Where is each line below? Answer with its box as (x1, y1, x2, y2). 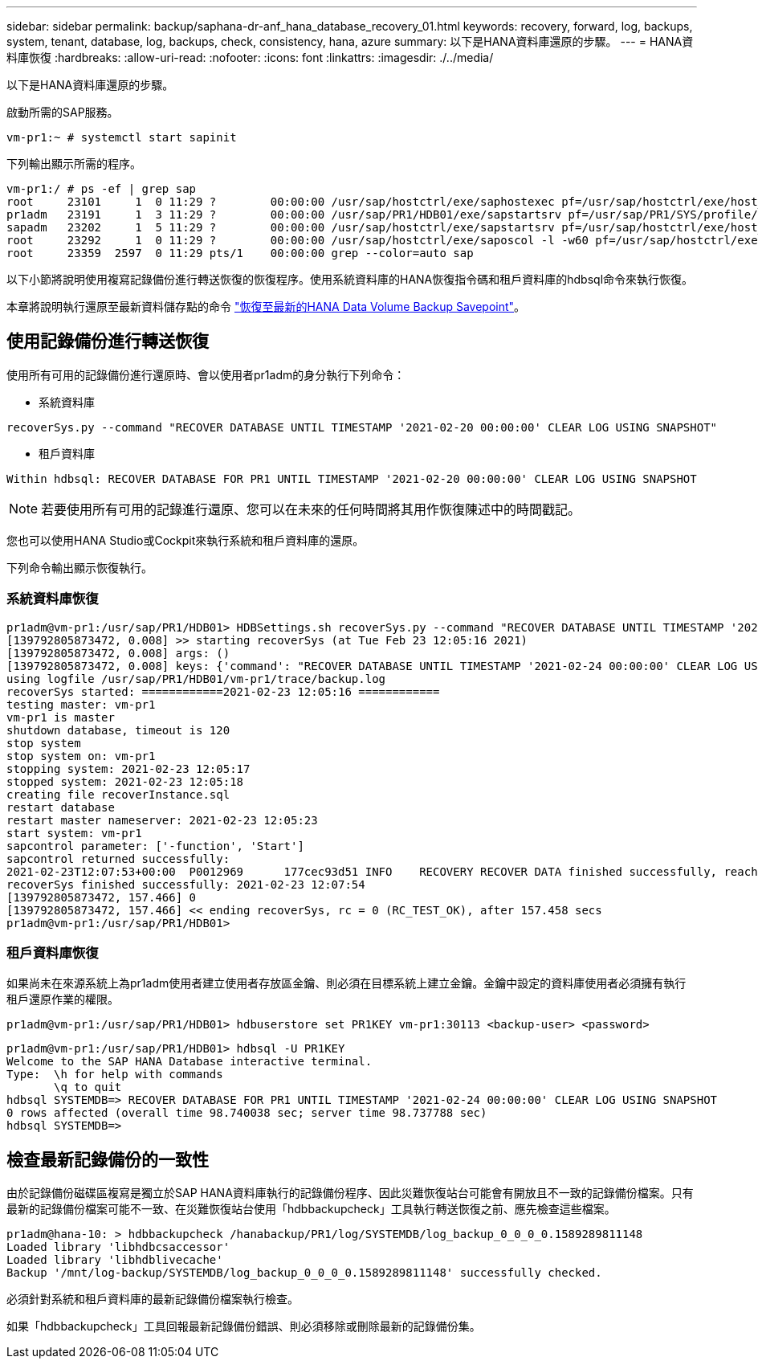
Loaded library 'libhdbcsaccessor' (6, 1240, 230, 1254)
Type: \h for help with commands (6, 1068, 223, 1081)
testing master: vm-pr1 (6, 697, 156, 711)
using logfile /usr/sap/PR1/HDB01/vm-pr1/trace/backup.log (6, 672, 386, 685)
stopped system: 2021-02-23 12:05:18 (6, 774, 244, 788)
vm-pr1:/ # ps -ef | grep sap (6, 182, 197, 195)
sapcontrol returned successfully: (6, 852, 230, 865)
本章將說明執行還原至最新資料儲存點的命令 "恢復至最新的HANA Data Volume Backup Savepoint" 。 (6, 300, 526, 313)
